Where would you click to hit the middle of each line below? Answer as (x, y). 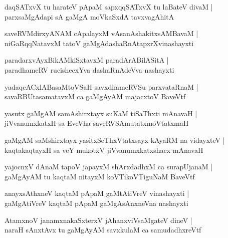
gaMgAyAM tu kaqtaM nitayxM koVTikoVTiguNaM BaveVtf (100, 176)
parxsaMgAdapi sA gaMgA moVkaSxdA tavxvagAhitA (89, 16)
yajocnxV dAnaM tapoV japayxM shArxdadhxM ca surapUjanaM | (109, 167)
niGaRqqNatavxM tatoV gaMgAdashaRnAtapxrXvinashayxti (99, 43)
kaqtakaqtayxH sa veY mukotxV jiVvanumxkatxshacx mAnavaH (104, 150)
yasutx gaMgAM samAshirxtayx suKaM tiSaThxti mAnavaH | (101, 113)
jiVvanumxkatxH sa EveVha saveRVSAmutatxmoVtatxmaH (97, 123)
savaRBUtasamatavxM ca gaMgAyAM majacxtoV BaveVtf (95, 96)
